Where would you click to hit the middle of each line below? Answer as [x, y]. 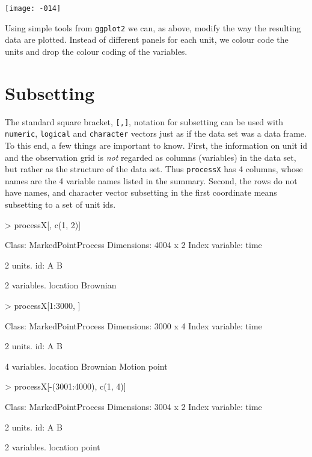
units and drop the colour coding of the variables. [96, 51]
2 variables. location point [53, 447]
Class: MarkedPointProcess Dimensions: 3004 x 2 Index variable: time [133, 406]
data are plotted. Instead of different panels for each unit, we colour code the [147, 39]
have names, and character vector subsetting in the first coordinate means [141, 192]
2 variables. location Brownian [61, 285]
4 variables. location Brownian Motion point [86, 366]
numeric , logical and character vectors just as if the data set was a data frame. [156, 133]
